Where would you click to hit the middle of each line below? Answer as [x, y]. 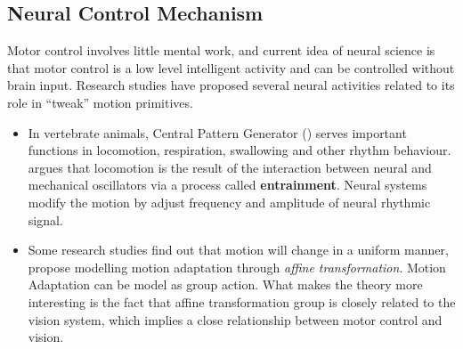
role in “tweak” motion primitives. [100, 102]
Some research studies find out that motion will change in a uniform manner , [238, 250]
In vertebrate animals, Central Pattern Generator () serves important [217, 132]
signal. [45, 219]
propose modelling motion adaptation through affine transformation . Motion [237, 267]
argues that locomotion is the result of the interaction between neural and [230, 167]
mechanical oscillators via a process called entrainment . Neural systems [227, 185]
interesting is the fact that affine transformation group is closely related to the [242, 301]
